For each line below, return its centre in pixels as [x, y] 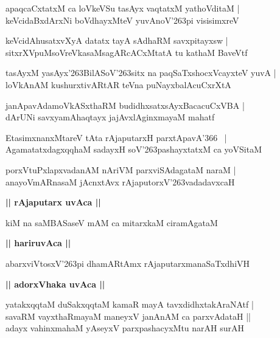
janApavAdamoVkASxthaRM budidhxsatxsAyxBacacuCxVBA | [125, 105]
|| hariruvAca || [38, 243]
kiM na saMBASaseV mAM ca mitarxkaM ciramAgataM [112, 222]
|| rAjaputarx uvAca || [53, 202]
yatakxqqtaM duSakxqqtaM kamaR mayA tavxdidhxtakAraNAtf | [130, 304]
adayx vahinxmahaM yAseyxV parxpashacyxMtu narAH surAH [125, 328]
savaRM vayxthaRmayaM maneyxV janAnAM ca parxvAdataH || [128, 316]
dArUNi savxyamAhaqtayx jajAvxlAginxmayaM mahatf [110, 117]
